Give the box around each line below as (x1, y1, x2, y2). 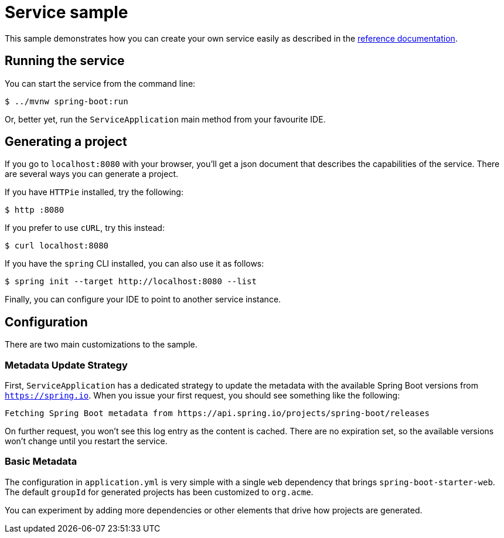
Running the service (5, 53, 125, 69)
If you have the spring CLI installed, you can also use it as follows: (5, 258, 264, 269)
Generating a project (5, 134, 127, 149)
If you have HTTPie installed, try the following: (5, 187, 183, 198)
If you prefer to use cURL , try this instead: (5, 223, 165, 233)
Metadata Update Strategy (5, 359, 128, 371)
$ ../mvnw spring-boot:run (5, 96, 128, 106)
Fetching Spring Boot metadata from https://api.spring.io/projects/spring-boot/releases (5, 408, 430, 418)
